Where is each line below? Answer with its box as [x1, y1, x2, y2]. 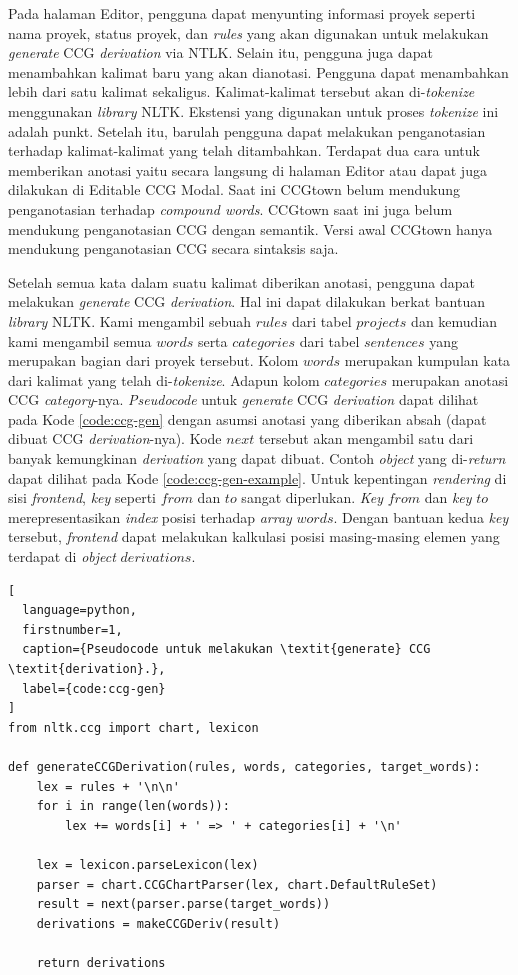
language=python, [22, 603, 137, 618]
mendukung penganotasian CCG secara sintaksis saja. [8, 238, 339, 259]
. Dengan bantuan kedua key [333, 506, 509, 527]
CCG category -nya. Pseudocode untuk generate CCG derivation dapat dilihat [8, 389, 479, 410]
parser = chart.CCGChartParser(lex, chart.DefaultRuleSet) [36, 877, 438, 892]
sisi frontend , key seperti [8, 487, 156, 508]
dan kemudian [411, 310, 498, 331]
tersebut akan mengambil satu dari [258, 428, 474, 449]
